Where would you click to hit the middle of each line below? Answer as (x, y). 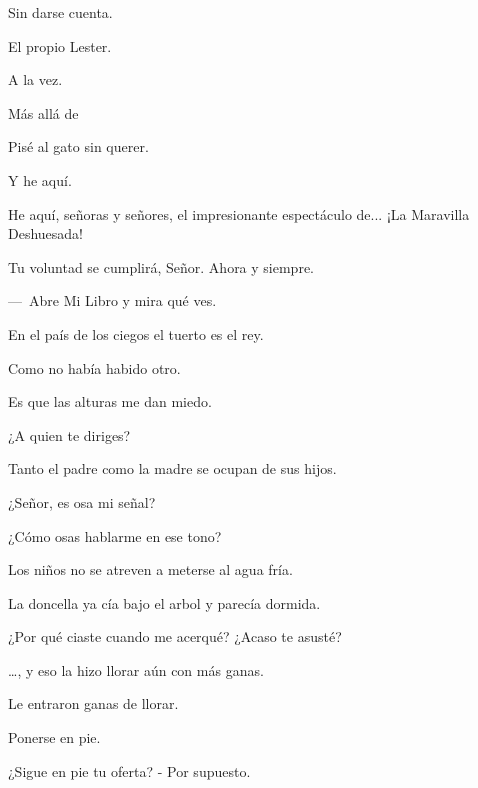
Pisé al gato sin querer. (78, 146)
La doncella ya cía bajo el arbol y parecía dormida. (164, 602)
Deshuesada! (46, 233)
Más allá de (43, 112)
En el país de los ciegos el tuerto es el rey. (136, 333)
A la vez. (35, 79)
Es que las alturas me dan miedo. (110, 401)
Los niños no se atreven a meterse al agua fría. (150, 569)
